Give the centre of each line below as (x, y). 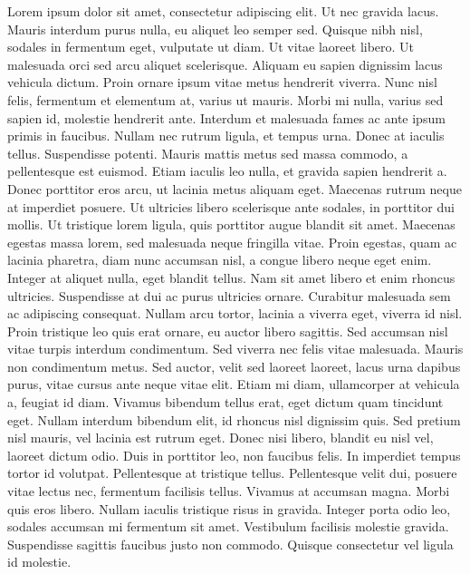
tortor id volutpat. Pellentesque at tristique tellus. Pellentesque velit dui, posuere (232, 473)
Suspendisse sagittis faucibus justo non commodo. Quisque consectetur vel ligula (230, 544)
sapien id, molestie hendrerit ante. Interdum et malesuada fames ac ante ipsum (226, 117)
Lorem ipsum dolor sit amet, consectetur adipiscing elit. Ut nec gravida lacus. (223, 11)
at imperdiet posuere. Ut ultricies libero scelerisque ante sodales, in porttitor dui (231, 206)
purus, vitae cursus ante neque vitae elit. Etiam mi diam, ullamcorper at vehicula (234, 384)
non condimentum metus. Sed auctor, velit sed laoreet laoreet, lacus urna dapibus (234, 366)
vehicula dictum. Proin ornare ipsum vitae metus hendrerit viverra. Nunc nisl (222, 82)
